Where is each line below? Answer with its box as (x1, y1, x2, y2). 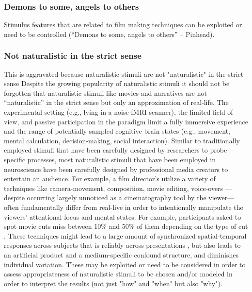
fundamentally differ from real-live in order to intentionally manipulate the (21, 202, 243, 212)
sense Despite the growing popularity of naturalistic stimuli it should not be (4, 78, 230, 88)
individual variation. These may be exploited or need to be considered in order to (4, 259, 246, 269)
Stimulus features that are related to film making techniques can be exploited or (4, 19, 242, 30)
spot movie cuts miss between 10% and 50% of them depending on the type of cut (4, 221, 248, 231)
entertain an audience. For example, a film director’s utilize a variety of (4, 173, 216, 184)
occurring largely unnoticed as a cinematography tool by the (27, 192, 206, 203)
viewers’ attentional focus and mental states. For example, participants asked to (4, 211, 241, 222)
